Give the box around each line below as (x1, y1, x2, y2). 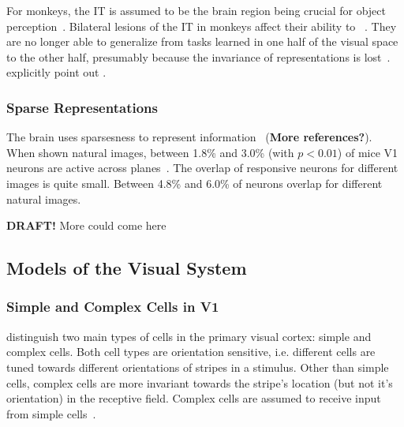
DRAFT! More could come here (6, 217, 166, 234)
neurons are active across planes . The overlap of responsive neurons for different (6, 159, 398, 176)
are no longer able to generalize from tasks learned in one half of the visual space (6, 33, 398, 50)
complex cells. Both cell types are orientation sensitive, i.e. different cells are (6, 343, 376, 360)
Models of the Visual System (6, 256, 247, 280)
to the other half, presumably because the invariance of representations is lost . (6, 48, 391, 65)
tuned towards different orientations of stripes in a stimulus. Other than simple (6, 358, 389, 375)
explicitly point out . (6, 64, 107, 81)
